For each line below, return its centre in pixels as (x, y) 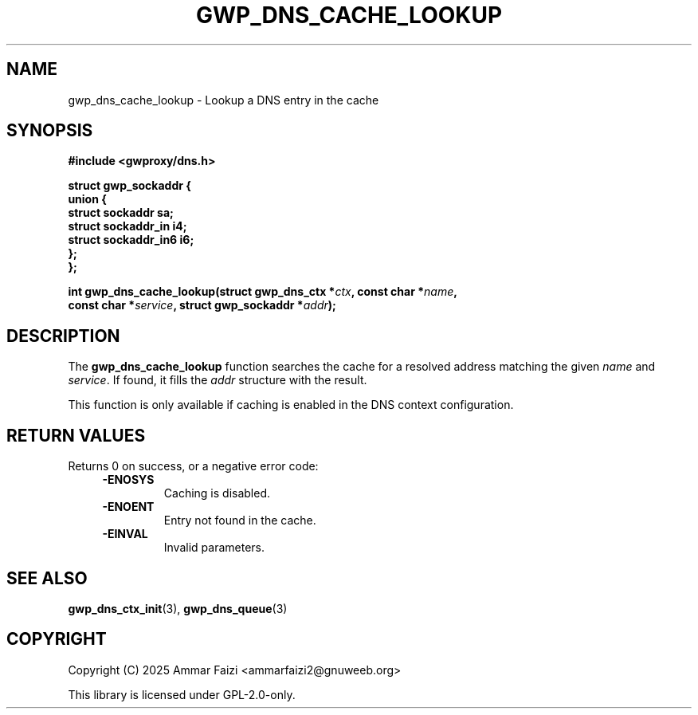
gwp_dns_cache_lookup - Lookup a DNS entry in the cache (224, 100)
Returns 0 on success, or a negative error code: (193, 466)
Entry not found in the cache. (240, 521)
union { (87, 199)
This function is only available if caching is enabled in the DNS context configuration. (291, 405)
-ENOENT (128, 507)
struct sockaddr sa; (121, 213)
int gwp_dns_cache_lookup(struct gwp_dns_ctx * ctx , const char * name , (263, 292)
